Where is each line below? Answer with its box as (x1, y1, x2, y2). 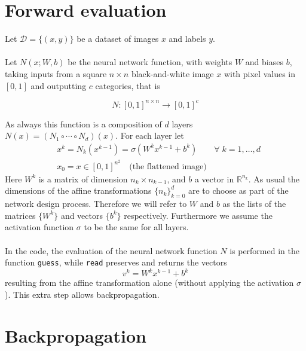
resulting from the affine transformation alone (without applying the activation (5, 276, 294, 289)
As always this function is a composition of (5, 117, 162, 130)
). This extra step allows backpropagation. (5, 288, 160, 300)
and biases (245, 56, 283, 68)
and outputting (30, 79, 87, 91)
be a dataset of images (76, 32, 159, 45)
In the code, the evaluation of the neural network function (5, 244, 218, 257)
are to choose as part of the (188, 184, 289, 197)
